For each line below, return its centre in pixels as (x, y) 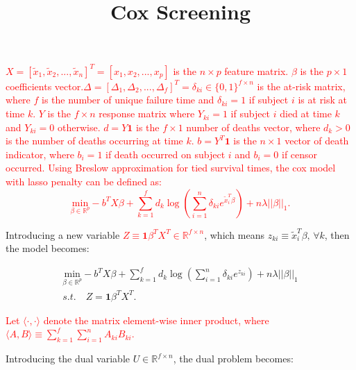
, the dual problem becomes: (233, 359)
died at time (306, 113)
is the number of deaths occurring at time (94, 141)
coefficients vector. (45, 86)
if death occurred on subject (166, 154)
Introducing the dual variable (68, 359)
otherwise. (79, 127)
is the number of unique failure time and (128, 100)
